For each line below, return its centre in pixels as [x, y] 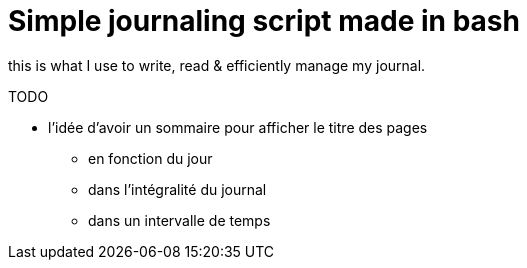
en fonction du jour [150, 158]
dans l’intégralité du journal [177, 189]
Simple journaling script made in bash [264, 21]
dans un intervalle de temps [179, 220]
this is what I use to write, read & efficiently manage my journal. [217, 65]
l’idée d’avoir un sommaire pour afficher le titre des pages [238, 127]
